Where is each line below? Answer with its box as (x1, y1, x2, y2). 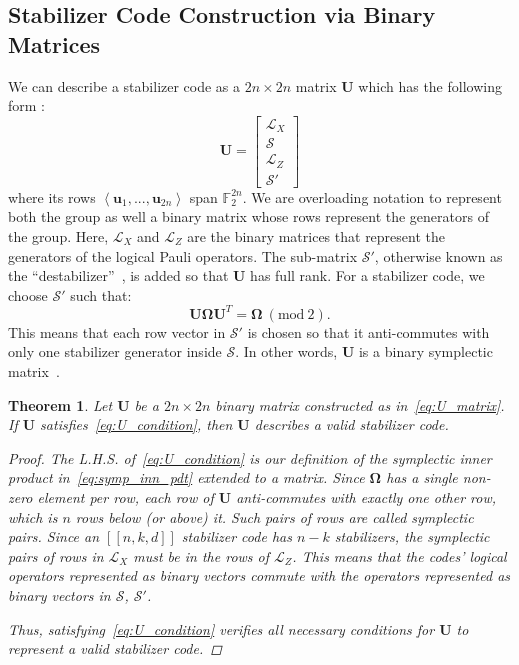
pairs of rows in (8, 545, 104, 566)
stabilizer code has (181, 526, 292, 547)
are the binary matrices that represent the (187, 226, 446, 246)
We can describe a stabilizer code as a (8, 75, 241, 96)
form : (8, 95, 46, 116)
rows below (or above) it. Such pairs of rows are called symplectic (75, 506, 474, 527)
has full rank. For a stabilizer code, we (250, 265, 485, 286)
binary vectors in (8, 585, 111, 605)
